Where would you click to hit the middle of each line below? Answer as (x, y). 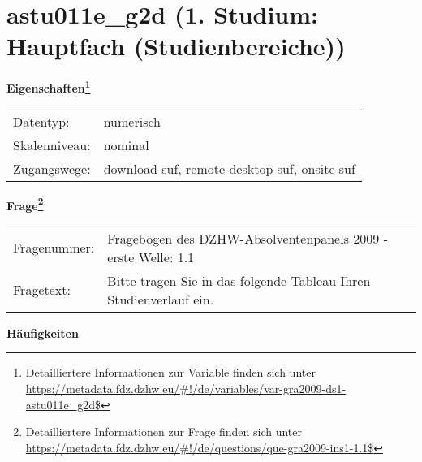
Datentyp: (41, 121)
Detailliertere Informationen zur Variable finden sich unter (170, 372)
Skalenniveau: (52, 145)
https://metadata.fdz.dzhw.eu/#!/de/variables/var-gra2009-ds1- (186, 388)
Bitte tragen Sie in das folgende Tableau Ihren (239, 280)
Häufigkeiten (43, 332)
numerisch (132, 121)
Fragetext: (42, 290)
